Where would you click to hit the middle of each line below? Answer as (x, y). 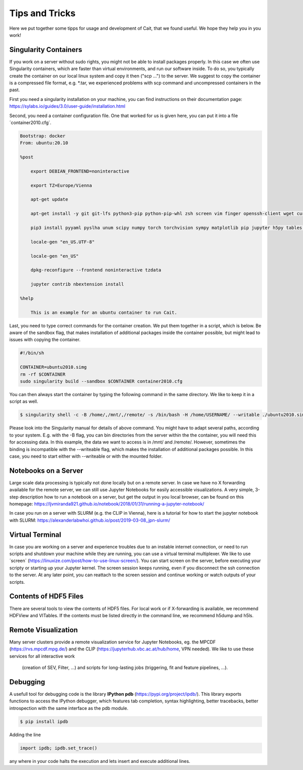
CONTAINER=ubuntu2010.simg (53, 367)
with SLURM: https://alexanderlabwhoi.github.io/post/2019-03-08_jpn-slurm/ (90, 520)
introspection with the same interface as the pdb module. (69, 708)
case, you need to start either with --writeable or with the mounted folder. (86, 456)
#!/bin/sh (32, 353)
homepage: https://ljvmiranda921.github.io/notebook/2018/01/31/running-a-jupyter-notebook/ (107, 504)
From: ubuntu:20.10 (44, 143)
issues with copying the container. (45, 340)
